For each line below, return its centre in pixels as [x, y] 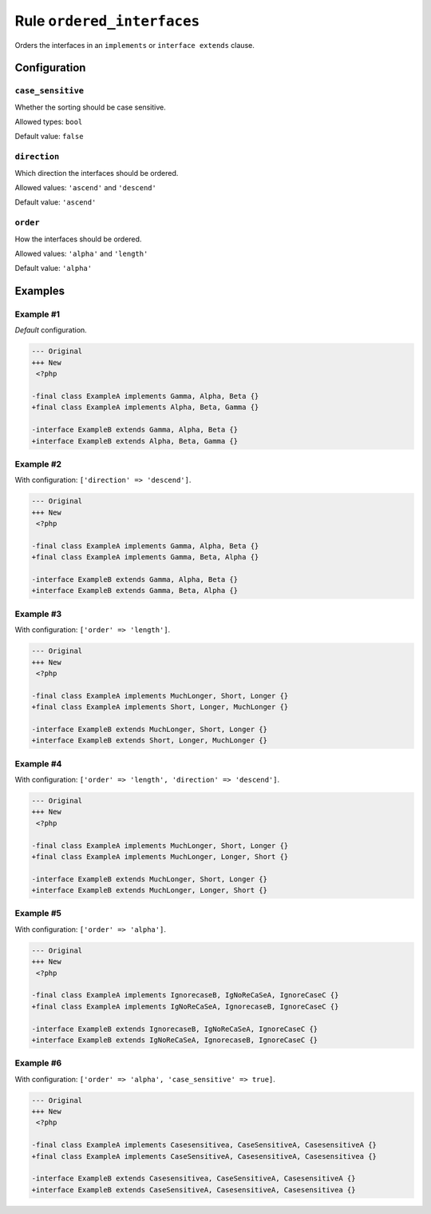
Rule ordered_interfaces [107, 21]
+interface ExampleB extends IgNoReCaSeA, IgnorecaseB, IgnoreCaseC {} [175, 1040]
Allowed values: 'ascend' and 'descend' [86, 188]
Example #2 [38, 464]
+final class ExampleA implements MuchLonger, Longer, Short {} [160, 856]
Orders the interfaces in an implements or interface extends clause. [134, 45]
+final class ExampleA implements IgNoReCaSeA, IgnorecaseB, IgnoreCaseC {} [185, 1006]
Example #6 [38, 1063]
